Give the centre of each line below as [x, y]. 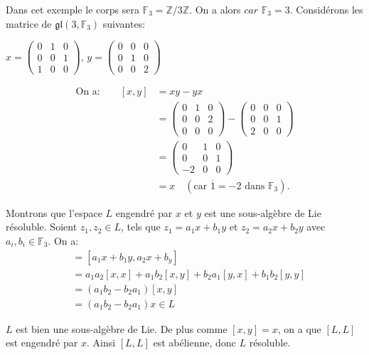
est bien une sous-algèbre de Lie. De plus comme [122, 328]
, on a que [299, 328]
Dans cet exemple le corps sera [73, 9]
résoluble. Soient [42, 227]
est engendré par [42, 343]
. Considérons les [326, 9]
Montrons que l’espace [54, 212]
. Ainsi [101, 343]
